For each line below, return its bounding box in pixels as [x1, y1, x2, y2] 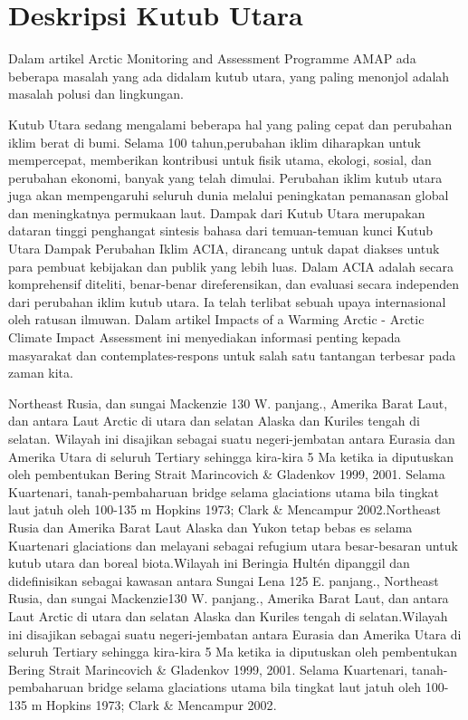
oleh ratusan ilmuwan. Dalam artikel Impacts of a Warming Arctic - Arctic [8, 310, 425, 329]
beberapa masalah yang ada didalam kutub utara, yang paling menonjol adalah [8, 66, 450, 85]
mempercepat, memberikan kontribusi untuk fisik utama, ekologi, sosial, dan [8, 150, 432, 169]
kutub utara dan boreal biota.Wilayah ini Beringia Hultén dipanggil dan [8, 553, 410, 572]
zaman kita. [8, 363, 73, 382]
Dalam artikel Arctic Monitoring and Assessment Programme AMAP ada [8, 49, 416, 68]
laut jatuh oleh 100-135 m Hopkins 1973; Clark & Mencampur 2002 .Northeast [8, 500, 441, 519]
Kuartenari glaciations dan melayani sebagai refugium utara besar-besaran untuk [8, 535, 458, 554]
